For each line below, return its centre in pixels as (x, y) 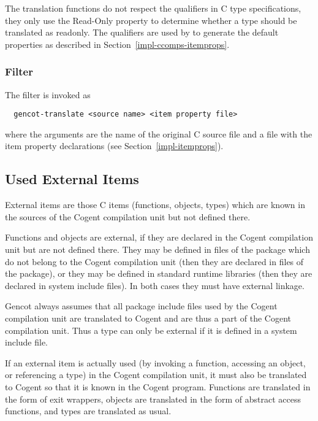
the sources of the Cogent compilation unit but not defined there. (128, 216)
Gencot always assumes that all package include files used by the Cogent (141, 306)
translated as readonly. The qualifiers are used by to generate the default (142, 32)
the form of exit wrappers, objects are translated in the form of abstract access (153, 399)
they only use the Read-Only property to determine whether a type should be (151, 20)
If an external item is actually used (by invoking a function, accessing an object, (155, 362)
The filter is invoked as (48, 94)
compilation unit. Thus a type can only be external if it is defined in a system (151, 330)
